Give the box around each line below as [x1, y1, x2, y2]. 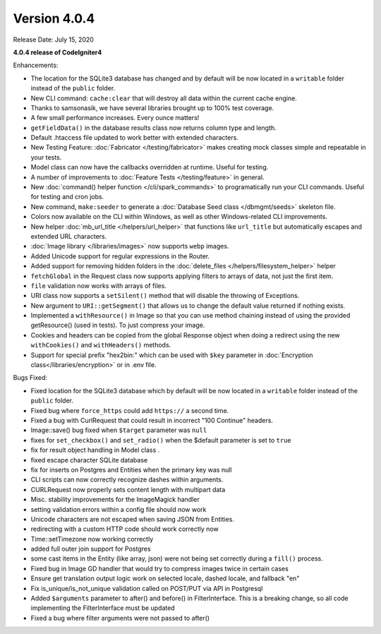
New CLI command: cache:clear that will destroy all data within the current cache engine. [30, 94, 298, 102]
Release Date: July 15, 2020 [13, 35, 95, 44]
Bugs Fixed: [13, 373, 48, 382]
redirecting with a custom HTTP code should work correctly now [30, 525, 219, 533]
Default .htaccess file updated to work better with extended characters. [30, 133, 239, 142]
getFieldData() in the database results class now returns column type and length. [30, 124, 277, 132]
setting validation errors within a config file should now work [30, 505, 207, 513]
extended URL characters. [30, 232, 107, 240]
